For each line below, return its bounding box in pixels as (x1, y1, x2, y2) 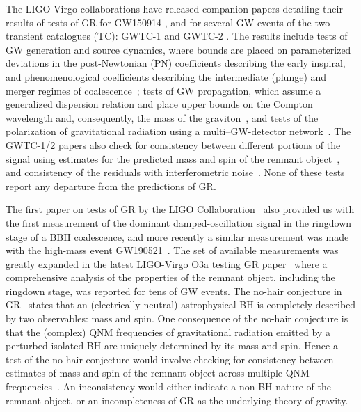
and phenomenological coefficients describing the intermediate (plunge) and (6, 69, 327, 84)
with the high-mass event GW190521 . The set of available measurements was (6, 243, 339, 257)
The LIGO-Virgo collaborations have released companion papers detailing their (6, 1, 343, 15)
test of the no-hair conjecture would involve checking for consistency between (6, 351, 334, 366)
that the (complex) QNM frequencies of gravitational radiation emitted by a (6, 324, 330, 339)
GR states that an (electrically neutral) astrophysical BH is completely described (6, 297, 356, 312)
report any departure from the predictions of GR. (6, 178, 216, 193)
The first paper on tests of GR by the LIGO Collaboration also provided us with (6, 202, 355, 216)
